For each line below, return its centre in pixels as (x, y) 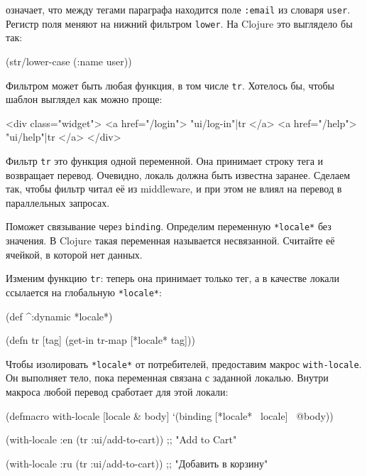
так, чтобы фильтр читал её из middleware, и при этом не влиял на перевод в (174, 189)
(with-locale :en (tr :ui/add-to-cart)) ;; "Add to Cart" (121, 439)
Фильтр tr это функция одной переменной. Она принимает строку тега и (165, 160)
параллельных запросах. (58, 202)
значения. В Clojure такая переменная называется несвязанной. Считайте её (170, 240)
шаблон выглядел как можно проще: (84, 99)
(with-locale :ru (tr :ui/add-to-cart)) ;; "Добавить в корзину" (137, 463)
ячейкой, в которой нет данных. (74, 254)
